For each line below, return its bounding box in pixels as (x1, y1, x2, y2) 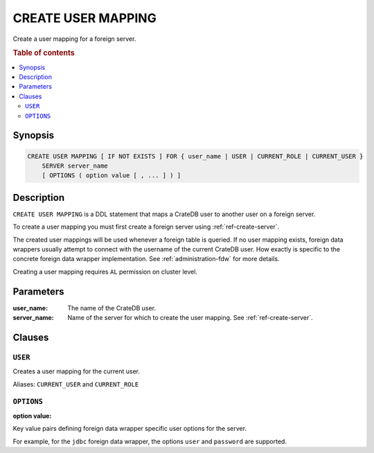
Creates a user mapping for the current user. (12, 367, 140, 375)
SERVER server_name (42, 161, 109, 170)
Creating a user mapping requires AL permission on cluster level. (12, 267, 197, 276)
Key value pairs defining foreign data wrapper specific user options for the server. (12, 425, 247, 433)
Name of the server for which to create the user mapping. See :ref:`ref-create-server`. (67, 314, 313, 322)
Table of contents (12, 48, 75, 58)
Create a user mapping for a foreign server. (12, 35, 136, 43)
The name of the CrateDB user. (67, 303, 156, 312)
